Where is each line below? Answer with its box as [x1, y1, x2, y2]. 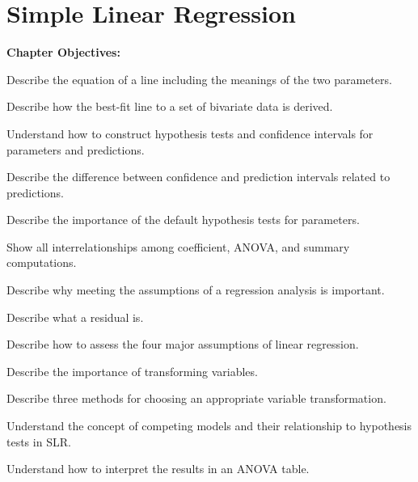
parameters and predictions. [6, 141, 145, 158]
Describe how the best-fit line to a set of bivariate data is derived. [6, 98, 333, 115]
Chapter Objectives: [6, 44, 120, 61]
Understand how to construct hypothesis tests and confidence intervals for [6, 125, 374, 142]
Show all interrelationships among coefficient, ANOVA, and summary [6, 238, 350, 255]
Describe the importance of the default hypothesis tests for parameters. [6, 211, 360, 228]
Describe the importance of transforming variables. [6, 362, 258, 379]
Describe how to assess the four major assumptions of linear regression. [6, 336, 359, 353]
